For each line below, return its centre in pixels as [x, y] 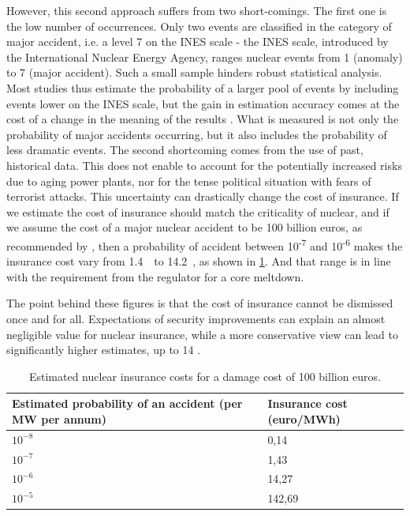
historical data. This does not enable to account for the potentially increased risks [204, 165]
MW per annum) [59, 418]
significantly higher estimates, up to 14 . [104, 350]
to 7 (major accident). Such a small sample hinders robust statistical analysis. [194, 72]
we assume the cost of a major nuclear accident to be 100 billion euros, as [184, 227]
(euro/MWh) [304, 418]
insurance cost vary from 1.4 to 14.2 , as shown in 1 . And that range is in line [199, 261]
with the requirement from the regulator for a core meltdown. [155, 276]
